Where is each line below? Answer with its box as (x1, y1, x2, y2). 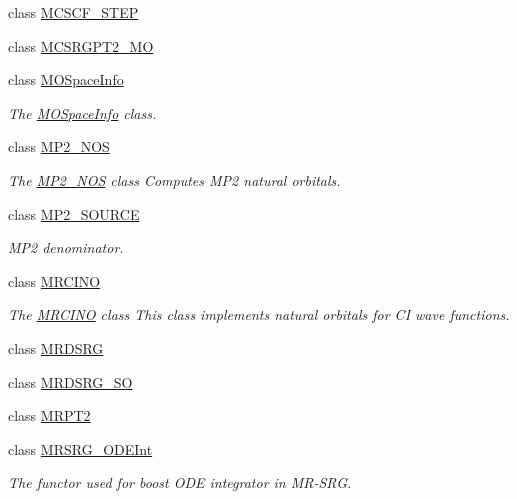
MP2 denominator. (8, 237, 124, 258)
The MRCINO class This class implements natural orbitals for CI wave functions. (8, 304, 510, 325)
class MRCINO (8, 270, 101, 291)
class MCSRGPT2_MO (8, 35, 154, 56)
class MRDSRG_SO (8, 371, 133, 392)
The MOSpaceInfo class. (8, 102, 157, 123)
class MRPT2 (8, 405, 91, 426)
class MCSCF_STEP (8, 2, 139, 22)
